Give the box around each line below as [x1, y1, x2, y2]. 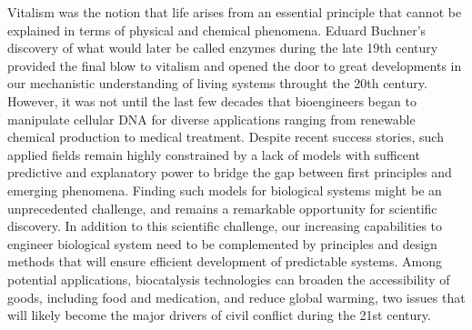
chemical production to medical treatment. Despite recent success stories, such [7, 127, 444, 146]
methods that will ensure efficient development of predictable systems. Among [7, 252, 442, 271]
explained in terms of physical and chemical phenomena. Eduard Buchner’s [7, 20, 427, 39]
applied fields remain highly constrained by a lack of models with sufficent [7, 145, 420, 164]
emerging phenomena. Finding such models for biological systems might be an [7, 180, 442, 199]
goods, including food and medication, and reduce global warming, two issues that [7, 287, 466, 306]
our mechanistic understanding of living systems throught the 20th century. [7, 74, 427, 93]
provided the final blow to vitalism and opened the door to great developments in [7, 55, 462, 75]
